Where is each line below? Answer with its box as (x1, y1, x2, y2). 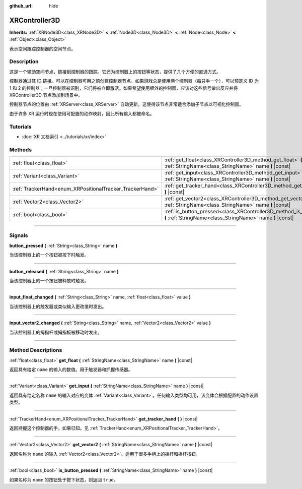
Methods (9, 146, 32, 153)
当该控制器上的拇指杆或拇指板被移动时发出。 (9, 329, 102, 335)
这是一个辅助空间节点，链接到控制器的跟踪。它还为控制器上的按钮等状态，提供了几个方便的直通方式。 (9, 69, 221, 75)
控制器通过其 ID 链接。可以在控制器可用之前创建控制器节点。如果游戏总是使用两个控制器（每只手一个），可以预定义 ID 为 (9, 78, 259, 84)
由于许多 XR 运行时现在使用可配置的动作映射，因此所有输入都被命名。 (9, 110, 155, 116)
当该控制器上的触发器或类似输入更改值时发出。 (9, 303, 107, 310)
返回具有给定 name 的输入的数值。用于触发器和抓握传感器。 (9, 366, 133, 373)
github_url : (9, 3, 33, 9)
